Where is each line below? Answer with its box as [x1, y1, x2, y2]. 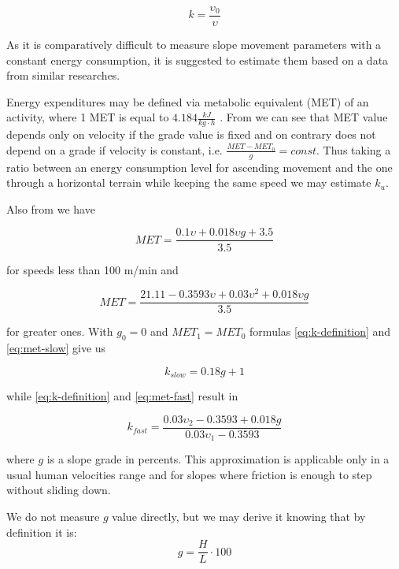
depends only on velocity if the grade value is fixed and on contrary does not [6, 126, 376, 143]
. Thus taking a [316, 141, 391, 158]
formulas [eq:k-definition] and [249, 323, 391, 340]
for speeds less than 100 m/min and [6, 261, 179, 277]
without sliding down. [6, 482, 111, 498]
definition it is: [6, 523, 77, 540]
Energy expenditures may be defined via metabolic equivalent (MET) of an [6, 93, 369, 110]
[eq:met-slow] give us [6, 340, 106, 356]
